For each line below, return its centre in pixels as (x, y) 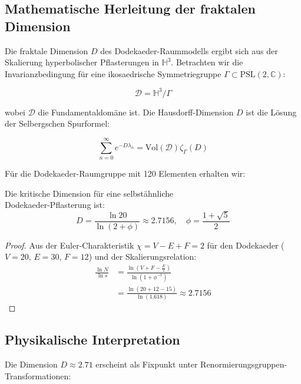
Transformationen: (38, 375)
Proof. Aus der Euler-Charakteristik (70, 245)
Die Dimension (31, 364)
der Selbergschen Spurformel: (57, 123)
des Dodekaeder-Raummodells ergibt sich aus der (189, 50)
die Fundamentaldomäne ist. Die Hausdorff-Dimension (136, 112)
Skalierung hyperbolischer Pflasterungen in (82, 62)
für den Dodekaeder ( (246, 245)
